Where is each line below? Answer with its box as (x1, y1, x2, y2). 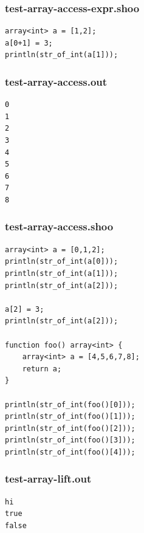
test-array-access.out (5, 74, 108, 89)
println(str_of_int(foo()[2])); (5, 424, 135, 433)
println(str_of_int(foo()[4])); (5, 447, 135, 456)
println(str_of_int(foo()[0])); (5, 400, 135, 409)
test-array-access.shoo (5, 219, 114, 234)
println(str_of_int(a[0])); (5, 257, 118, 266)
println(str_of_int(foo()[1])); (5, 412, 135, 421)
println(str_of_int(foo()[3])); (5, 436, 135, 445)
